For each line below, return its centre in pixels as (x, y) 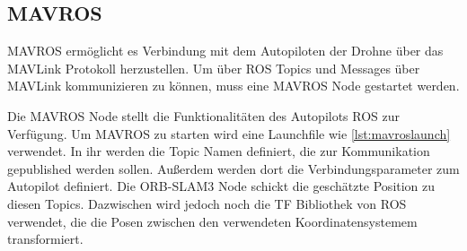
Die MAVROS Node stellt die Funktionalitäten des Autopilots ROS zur (204, 115)
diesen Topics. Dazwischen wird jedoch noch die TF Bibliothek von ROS (207, 203)
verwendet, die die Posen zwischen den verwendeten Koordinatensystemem (212, 221)
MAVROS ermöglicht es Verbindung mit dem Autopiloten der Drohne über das (225, 51)
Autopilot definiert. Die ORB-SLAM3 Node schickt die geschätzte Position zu (221, 186)
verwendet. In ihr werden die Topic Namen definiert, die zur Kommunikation (219, 151)
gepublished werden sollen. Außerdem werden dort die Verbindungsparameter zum (233, 168)
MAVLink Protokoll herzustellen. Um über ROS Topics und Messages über (214, 68)
